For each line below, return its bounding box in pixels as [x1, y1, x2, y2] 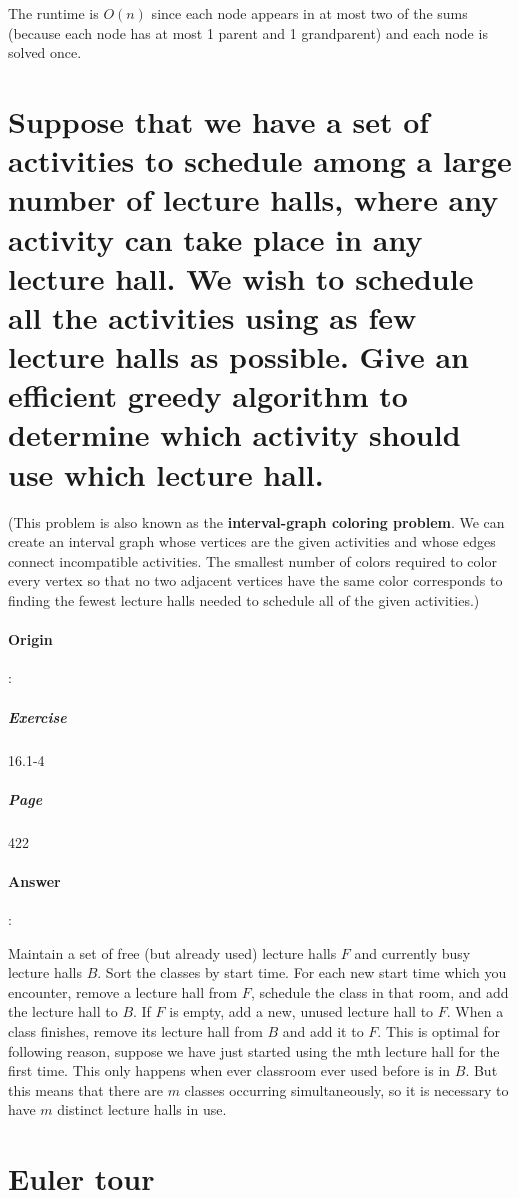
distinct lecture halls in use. [57, 1099, 227, 1120]
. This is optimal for [377, 1021, 501, 1042]
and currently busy [354, 942, 471, 963]
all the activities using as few [8, 296, 417, 337]
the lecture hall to [8, 1001, 118, 1022]
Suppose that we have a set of [8, 100, 430, 141]
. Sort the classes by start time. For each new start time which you [97, 962, 507, 983]
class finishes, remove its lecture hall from [8, 1021, 263, 1042]
